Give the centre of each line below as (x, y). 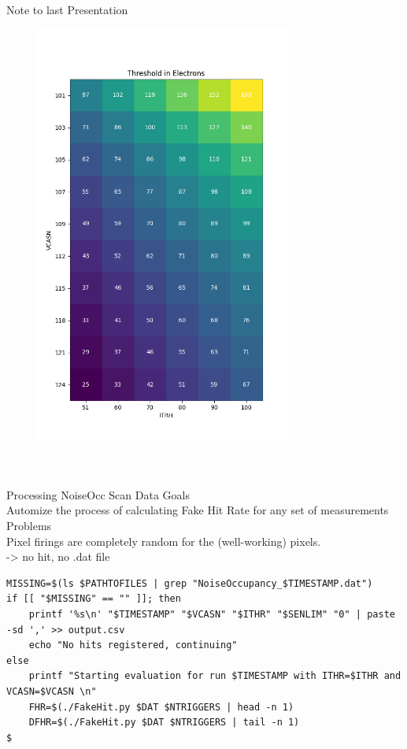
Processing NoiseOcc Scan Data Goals (98, 494)
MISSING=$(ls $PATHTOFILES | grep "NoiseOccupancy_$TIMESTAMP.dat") (190, 583)
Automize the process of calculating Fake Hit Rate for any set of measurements (198, 510)
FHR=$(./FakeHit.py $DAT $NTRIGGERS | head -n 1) (161, 707)
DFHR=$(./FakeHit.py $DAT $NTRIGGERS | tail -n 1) (164, 723)
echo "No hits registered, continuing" (133, 645)
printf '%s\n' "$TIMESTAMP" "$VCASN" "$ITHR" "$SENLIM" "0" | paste (212, 614)
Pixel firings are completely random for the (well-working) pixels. (164, 541)
